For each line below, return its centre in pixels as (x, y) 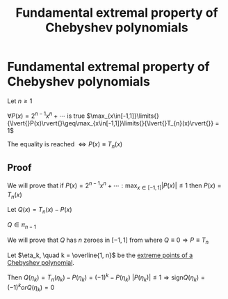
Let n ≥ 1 (20, 101)
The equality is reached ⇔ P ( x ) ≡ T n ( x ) (65, 145)
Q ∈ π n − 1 (22, 226)
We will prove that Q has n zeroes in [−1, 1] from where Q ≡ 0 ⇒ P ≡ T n (108, 240)
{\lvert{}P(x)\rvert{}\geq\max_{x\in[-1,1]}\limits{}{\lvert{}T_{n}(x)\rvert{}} (111, 123)
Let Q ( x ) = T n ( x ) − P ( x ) (40, 210)
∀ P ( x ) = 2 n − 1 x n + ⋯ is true (46, 115)
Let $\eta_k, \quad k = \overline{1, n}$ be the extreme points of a (100, 255)
